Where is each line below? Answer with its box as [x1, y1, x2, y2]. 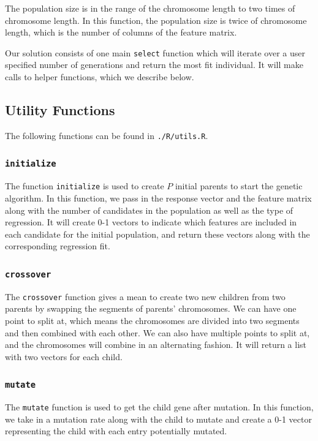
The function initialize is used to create [5, 179, 164, 192]
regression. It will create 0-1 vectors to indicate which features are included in [5, 216, 297, 228]
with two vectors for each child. [5, 350, 123, 363]
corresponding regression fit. [5, 239, 110, 252]
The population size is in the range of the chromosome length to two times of [5, 2, 295, 14]
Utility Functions [5, 100, 115, 119]
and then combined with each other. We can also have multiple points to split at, [5, 326, 310, 339]
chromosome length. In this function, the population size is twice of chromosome [5, 13, 307, 26]
